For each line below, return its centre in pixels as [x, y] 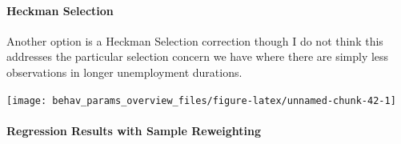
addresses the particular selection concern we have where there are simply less [198, 56]
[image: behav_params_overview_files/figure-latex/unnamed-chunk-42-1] [201, 100]
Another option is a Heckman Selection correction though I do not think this [195, 40]
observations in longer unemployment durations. [124, 72]
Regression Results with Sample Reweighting [134, 130]
